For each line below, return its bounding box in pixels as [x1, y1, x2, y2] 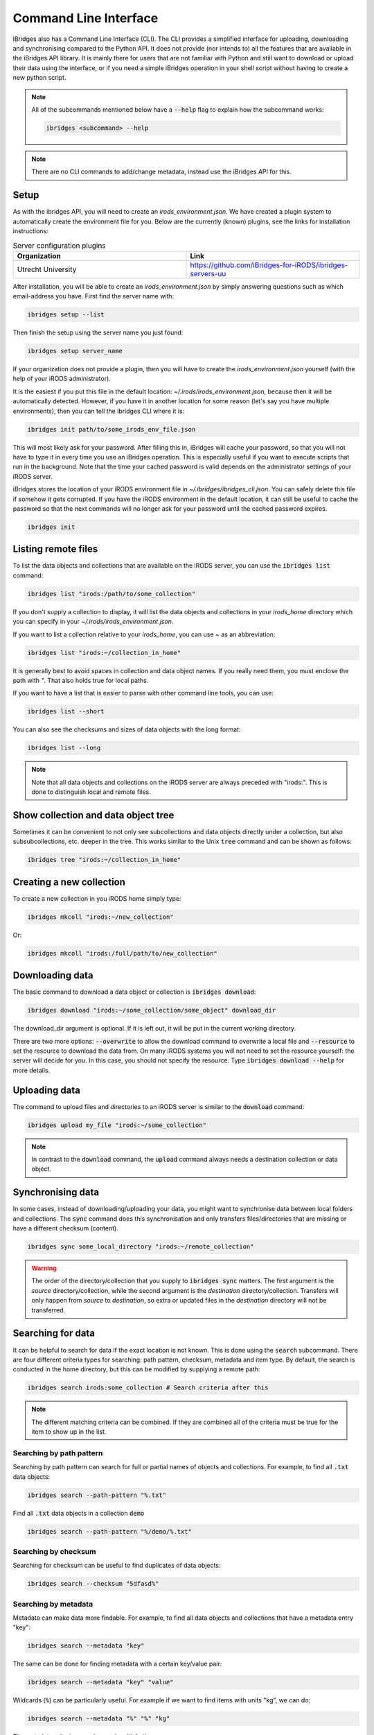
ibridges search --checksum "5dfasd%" [27, 1580, 159, 1588]
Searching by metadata [12, 1599, 93, 1609]
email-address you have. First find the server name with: [12, 292, 175, 301]
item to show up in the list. [31, 1428, 107, 1436]
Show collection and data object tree [12, 809, 175, 821]
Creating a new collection [12, 876, 126, 888]
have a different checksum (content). [12, 1224, 119, 1233]
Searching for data [12, 1328, 95, 1339]
